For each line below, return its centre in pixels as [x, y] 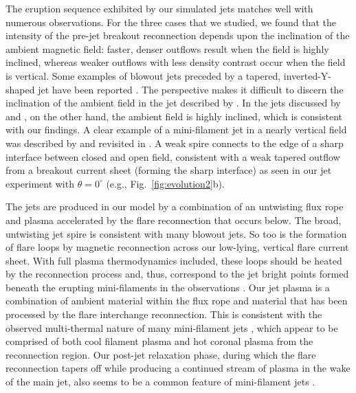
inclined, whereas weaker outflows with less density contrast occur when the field [176, 62]
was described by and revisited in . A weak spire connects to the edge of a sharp [175, 143]
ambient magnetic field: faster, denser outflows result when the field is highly [167, 48]
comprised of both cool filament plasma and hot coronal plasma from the [159, 341]
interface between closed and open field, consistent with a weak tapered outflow [173, 156]
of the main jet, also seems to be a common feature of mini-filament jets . [160, 382]
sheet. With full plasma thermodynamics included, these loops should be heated [174, 260]
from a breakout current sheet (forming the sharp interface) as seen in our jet [169, 170]
